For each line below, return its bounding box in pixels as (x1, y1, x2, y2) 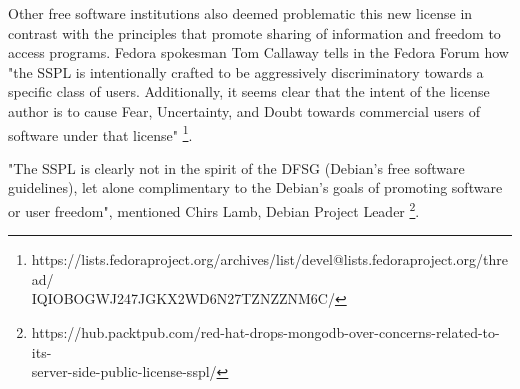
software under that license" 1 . (8, 121, 193, 145)
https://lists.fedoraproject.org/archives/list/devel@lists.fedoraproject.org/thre (31, 249, 508, 270)
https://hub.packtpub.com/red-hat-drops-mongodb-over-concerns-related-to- (31, 322, 500, 343)
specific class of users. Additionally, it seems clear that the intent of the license (8, 81, 490, 102)
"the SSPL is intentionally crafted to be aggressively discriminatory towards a (8, 61, 484, 82)
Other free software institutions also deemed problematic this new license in (8, 3, 473, 23)
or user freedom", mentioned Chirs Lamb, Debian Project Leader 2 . (8, 198, 420, 221)
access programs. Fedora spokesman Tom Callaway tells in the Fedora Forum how (8, 42, 509, 63)
